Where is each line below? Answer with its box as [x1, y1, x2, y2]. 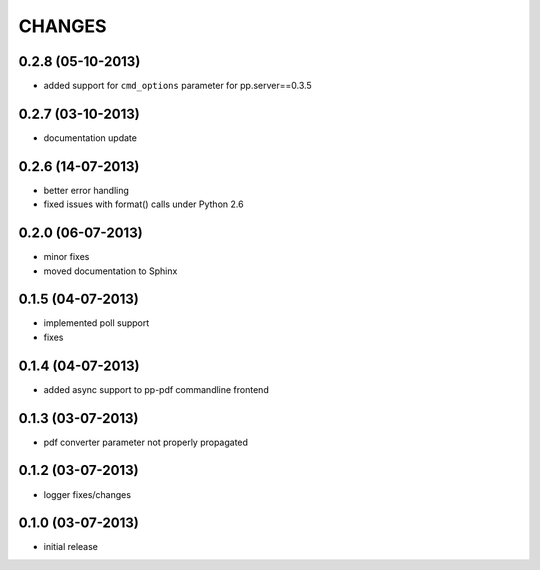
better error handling [43, 184, 130, 196]
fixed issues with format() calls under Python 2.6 [43, 198, 244, 210]
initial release [43, 541, 99, 553]
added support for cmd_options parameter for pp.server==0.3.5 [43, 80, 312, 92]
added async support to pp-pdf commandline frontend [43, 383, 269, 395]
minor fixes [43, 251, 90, 263]
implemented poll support [43, 317, 150, 329]
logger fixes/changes [43, 488, 132, 500]
